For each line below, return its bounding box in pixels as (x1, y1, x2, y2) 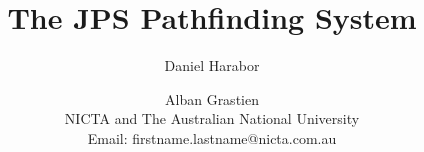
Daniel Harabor (164, 55, 260, 76)
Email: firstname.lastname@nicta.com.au (87, 127, 337, 148)
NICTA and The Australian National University (64, 108, 360, 129)
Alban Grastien (165, 88, 259, 109)
